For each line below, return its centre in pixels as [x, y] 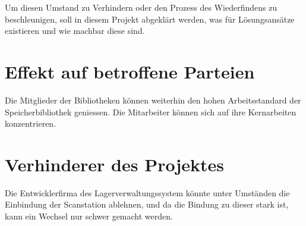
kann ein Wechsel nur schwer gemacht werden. [89, 216]
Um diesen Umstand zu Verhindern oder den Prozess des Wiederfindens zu [141, 7]
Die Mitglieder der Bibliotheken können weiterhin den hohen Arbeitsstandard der [153, 100]
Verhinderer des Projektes [114, 164]
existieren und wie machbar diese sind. [75, 31]
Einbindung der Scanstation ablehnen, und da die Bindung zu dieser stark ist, [147, 204]
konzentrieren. [31, 123]
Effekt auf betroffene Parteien [130, 71]
